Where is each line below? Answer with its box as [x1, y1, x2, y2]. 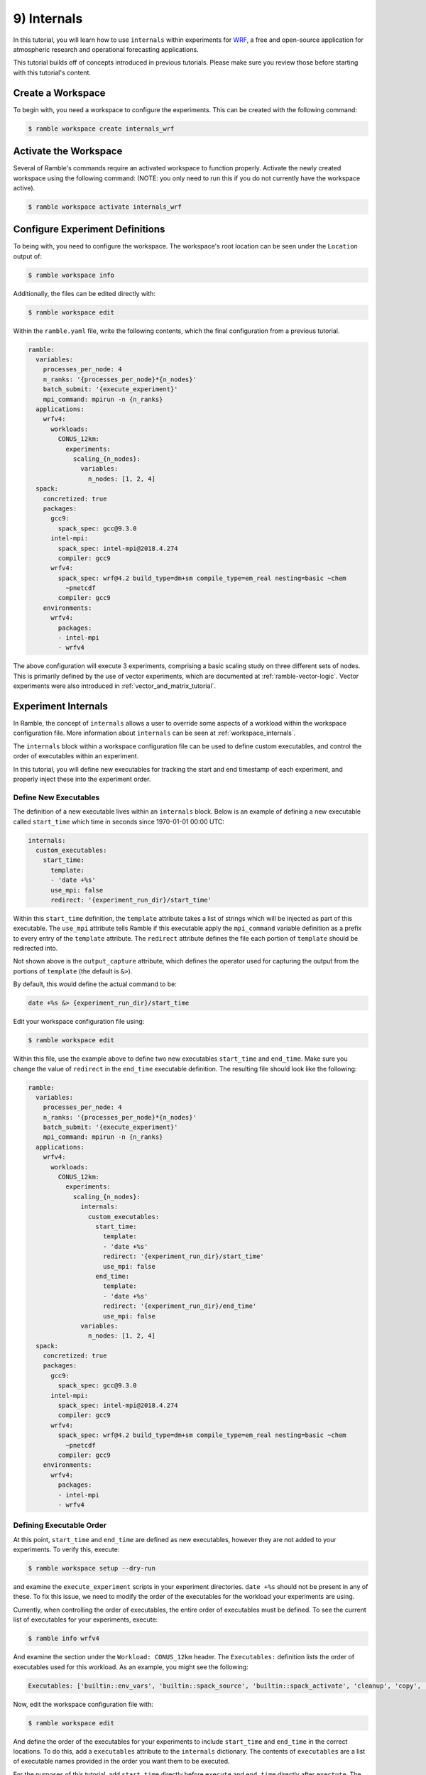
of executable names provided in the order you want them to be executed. [13, 1757, 230, 1766]
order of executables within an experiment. [13, 752, 139, 760]
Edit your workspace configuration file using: [13, 1017, 145, 1026]
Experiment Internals [13, 700, 108, 712]
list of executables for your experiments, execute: [13, 1615, 158, 1624]
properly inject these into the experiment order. [13, 775, 151, 784]
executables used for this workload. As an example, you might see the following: [13, 1662, 248, 1671]
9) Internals [13, 11, 83, 26]
